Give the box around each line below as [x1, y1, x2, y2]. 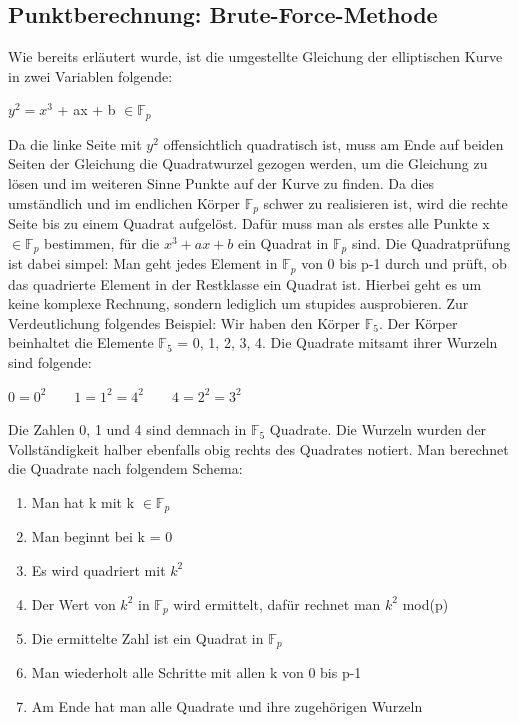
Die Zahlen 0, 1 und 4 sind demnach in [8, 419, 247, 440]
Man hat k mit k [31, 491, 135, 512]
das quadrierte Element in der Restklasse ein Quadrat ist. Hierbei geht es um [8, 273, 482, 294]
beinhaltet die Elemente [8, 332, 154, 353]
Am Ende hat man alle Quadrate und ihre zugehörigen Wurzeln [31, 696, 423, 717]
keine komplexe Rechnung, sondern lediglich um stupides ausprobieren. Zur [8, 293, 469, 314]
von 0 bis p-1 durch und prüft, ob [301, 253, 507, 274]
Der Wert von [31, 593, 116, 614]
